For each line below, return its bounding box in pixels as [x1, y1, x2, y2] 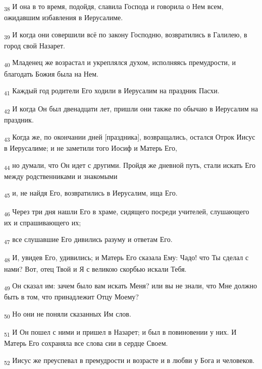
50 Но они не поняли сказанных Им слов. [4, 308, 131, 320]
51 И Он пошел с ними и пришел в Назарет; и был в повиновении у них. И [4, 326, 237, 338]
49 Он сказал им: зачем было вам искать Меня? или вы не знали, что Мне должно [4, 280, 257, 292]
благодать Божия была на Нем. [4, 68, 98, 79]
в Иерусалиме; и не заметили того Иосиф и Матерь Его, [4, 143, 177, 153]
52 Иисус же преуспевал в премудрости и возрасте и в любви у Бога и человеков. [4, 354, 255, 366]
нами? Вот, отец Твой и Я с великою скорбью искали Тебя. [4, 263, 187, 274]
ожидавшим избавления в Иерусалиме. [4, 12, 123, 23]
